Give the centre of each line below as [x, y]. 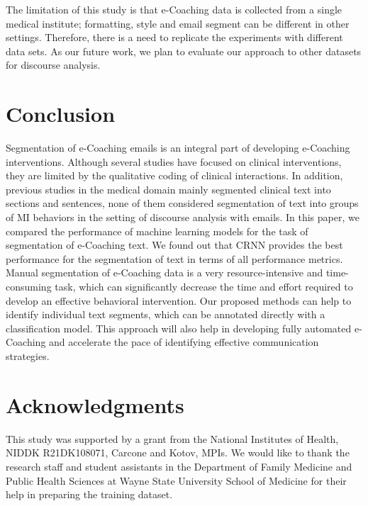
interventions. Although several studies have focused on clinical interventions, [174, 161]
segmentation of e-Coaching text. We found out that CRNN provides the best [174, 245]
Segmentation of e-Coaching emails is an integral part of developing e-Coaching [178, 148]
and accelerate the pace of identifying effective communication [184, 342]
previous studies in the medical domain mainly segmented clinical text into [168, 189]
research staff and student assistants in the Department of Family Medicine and [179, 466]
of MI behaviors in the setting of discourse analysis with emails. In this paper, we [183, 217]
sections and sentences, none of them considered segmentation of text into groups [182, 203]
